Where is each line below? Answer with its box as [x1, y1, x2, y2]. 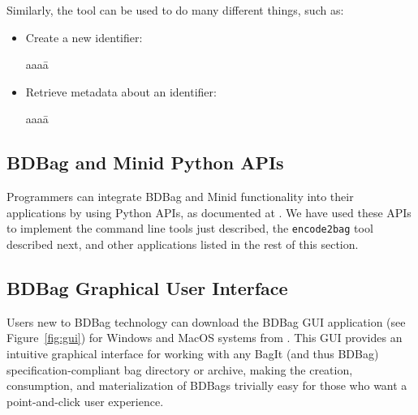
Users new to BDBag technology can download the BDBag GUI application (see [6, 313, 406, 330]
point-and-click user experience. [6, 392, 164, 409]
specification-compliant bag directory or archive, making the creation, [6, 361, 353, 378]
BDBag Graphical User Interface [6, 276, 288, 300]
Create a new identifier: [25, 28, 143, 45]
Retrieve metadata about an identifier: [25, 83, 217, 100]
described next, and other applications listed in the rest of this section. [6, 236, 359, 253]
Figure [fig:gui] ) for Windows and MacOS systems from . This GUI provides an [6, 329, 403, 346]
